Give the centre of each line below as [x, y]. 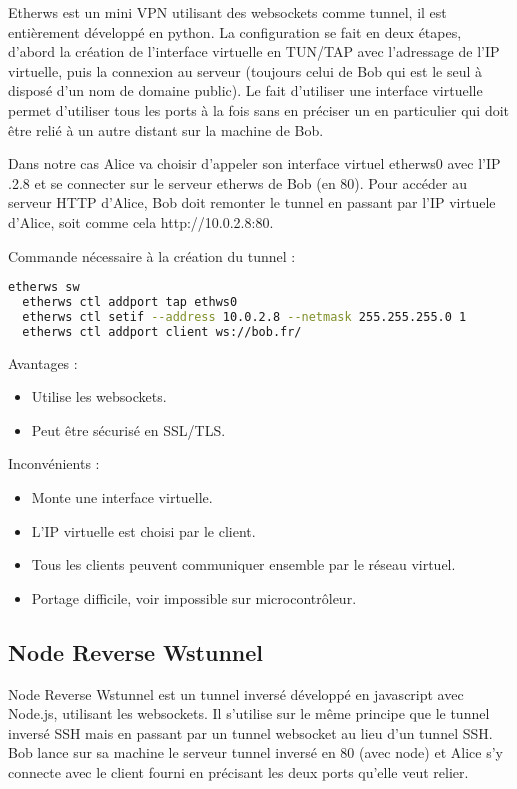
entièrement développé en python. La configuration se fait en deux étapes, [235, 31]
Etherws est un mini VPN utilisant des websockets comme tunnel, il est [227, 12]
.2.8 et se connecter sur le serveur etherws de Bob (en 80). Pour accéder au [238, 182]
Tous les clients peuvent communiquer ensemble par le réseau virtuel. [243, 564]
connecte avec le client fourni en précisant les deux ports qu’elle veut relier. [238, 771]
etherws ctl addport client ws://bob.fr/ [162, 331]
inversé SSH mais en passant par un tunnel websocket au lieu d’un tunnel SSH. [250, 732]
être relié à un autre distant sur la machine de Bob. [166, 129]
